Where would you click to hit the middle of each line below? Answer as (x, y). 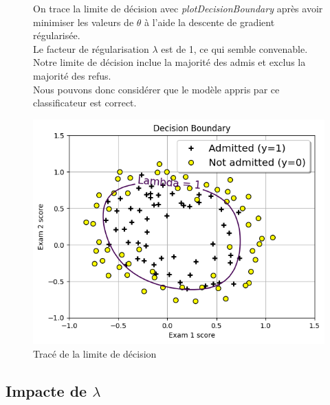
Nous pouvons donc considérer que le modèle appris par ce (156, 89)
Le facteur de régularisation (91, 48)
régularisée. (57, 35)
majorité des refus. (72, 75)
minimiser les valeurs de (84, 22)
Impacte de (46, 390)
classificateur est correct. (85, 103)
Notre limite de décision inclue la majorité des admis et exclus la (169, 62)
